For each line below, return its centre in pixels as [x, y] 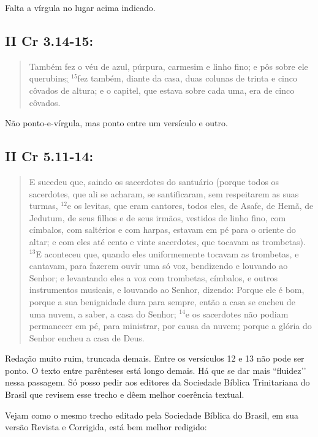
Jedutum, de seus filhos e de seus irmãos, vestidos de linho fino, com [157, 217]
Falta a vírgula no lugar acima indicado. [80, 7]
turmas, [44, 206]
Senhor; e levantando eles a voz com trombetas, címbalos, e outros [153, 277]
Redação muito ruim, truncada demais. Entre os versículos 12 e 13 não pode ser [155, 358]
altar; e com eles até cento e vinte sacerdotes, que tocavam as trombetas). [167, 241]
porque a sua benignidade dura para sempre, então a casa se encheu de [162, 301]
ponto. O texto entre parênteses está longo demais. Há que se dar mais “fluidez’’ [156, 370]
